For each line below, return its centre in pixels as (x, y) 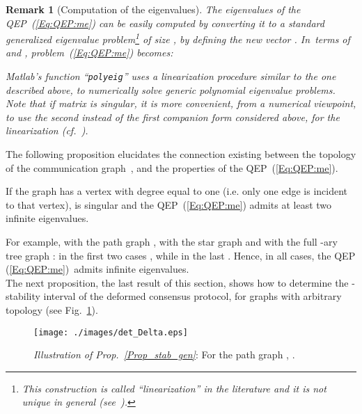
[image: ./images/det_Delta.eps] (111, 332)
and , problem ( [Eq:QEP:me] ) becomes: (89, 53)
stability (23, 296)
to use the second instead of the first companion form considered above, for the (173, 117)
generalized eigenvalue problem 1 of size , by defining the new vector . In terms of (178, 38)
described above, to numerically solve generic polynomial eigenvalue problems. (171, 89)
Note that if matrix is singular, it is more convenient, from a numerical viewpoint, (181, 103)
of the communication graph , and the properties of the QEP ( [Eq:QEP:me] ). (172, 167)
